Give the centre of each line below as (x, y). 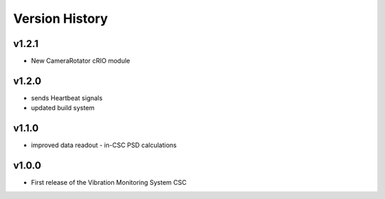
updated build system (63, 108)
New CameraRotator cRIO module (81, 61)
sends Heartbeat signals (67, 98)
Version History (61, 18)
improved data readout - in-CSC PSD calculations (104, 145)
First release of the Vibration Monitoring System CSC (109, 183)
